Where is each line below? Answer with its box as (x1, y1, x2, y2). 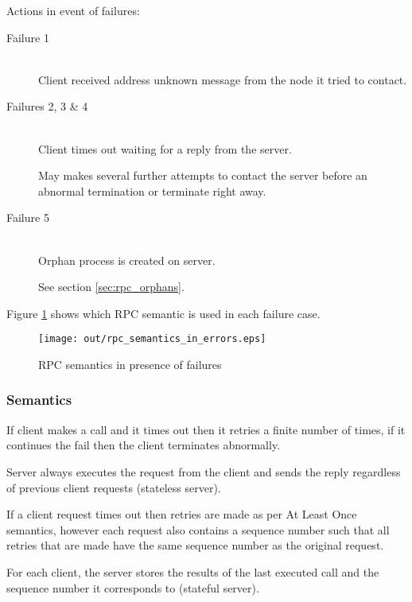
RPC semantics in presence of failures (38, 355, 222, 372)
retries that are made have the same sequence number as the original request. (6, 537, 384, 553)
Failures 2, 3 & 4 (6, 98, 88, 115)
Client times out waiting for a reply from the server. (38, 140, 292, 157)
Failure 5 (6, 209, 49, 226)
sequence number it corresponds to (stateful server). (6, 579, 259, 596)
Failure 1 (6, 29, 49, 45)
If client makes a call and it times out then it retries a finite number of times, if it (6, 421, 406, 437)
